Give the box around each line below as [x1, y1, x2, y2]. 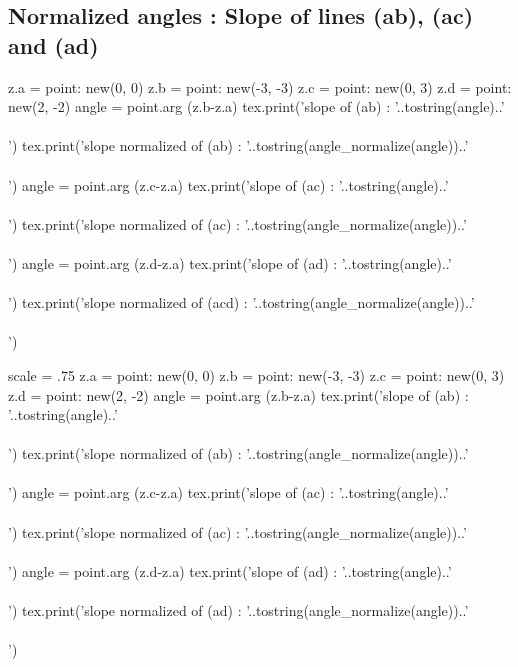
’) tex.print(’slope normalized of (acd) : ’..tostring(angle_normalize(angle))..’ [8, 292, 475, 313]
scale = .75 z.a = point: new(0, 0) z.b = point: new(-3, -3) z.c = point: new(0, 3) [8, 364, 505, 385]
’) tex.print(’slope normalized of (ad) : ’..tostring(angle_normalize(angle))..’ [8, 600, 469, 621]
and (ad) [8, 29, 99, 60]
